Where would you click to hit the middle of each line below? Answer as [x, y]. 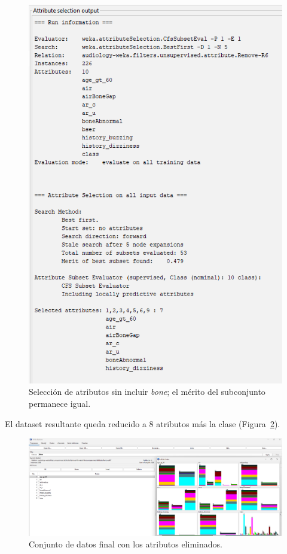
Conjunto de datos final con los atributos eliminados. [126, 544]
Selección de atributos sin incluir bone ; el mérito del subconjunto [147, 392]
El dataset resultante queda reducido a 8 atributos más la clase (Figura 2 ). [143, 423]
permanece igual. [60, 403]
